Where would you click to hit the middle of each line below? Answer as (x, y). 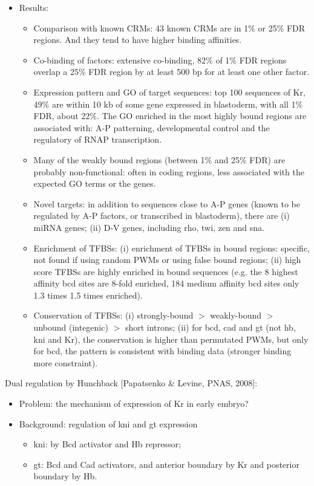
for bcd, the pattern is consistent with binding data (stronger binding (162, 351)
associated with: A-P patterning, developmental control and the (152, 127)
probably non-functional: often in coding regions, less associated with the (169, 171)
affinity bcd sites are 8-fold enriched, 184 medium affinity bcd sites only (166, 283)
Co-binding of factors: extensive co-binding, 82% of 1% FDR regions (160, 60)
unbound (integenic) (71, 327)
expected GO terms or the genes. (95, 183)
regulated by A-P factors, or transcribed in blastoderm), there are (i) (162, 215)
